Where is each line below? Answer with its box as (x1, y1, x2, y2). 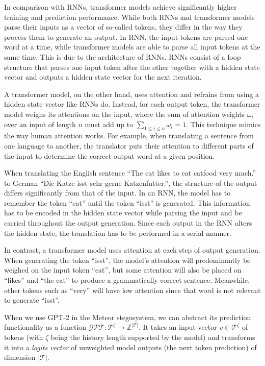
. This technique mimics (186, 118, 261, 129)
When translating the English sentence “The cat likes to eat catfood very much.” (4, 167, 256, 178)
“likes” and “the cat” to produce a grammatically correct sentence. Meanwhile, (4, 275, 250, 285)
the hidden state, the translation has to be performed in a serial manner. (4, 227, 231, 238)
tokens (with (4, 332, 43, 343)
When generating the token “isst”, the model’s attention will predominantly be (4, 254, 251, 265)
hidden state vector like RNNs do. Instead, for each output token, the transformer (4, 99, 260, 109)
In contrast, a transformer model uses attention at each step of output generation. (4, 245, 260, 255)
